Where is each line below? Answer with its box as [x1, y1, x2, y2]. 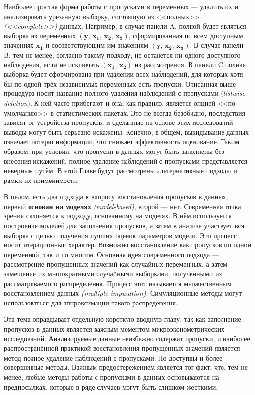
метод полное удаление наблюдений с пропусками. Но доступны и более [4, 352, 223, 363]
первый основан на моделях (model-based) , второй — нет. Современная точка [4, 201, 241, 211]
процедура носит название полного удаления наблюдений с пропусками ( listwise [4, 88, 245, 98]
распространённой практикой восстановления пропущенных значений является [4, 343, 240, 353]
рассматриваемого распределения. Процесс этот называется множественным [4, 278, 232, 288]
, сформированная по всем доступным [128, 30, 243, 40]
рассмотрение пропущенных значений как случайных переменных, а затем [4, 259, 227, 269]
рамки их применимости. [4, 175, 79, 185]
